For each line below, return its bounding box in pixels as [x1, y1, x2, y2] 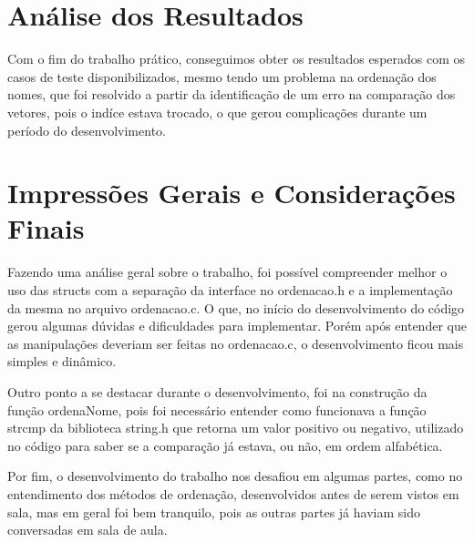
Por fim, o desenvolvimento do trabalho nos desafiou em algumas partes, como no [7, 466, 463, 486]
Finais [7, 210, 85, 247]
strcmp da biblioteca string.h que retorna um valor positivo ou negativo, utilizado [7, 418, 464, 437]
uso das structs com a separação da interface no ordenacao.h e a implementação [7, 281, 453, 299]
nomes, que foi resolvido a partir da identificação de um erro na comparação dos [7, 85, 456, 104]
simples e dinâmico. [7, 352, 117, 371]
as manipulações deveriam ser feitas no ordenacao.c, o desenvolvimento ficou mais [7, 333, 464, 353]
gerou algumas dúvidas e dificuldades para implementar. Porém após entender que [7, 316, 467, 335]
